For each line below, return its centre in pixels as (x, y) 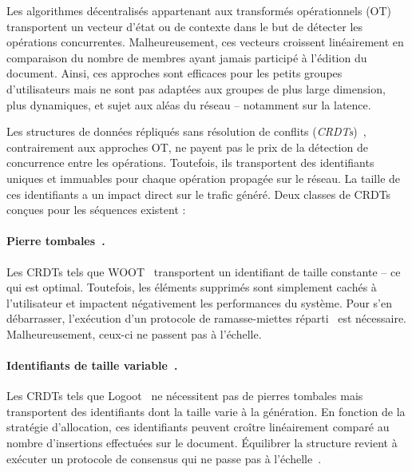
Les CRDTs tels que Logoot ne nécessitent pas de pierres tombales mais (185, 396)
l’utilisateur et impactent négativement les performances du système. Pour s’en (199, 302)
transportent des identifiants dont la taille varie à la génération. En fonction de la (206, 411)
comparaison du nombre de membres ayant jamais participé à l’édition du (187, 57)
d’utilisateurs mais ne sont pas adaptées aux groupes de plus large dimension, (196, 88)
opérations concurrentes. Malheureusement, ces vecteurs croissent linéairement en (205, 42)
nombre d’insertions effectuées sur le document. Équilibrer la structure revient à (202, 443)
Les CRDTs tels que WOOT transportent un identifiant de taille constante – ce (204, 271)
